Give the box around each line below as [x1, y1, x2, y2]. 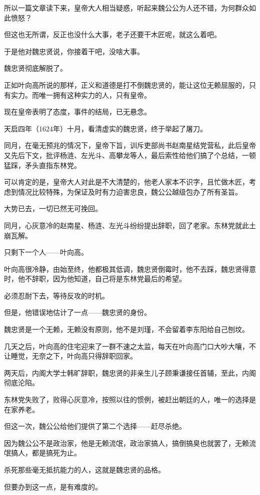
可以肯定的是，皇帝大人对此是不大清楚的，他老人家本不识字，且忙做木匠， [4, 177, 249, 187]
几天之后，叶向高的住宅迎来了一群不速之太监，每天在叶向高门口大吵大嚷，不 [4, 341, 256, 351]
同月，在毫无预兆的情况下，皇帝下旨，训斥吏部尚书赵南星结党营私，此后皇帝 [4, 140, 256, 150]
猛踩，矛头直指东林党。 [4, 159, 81, 170]
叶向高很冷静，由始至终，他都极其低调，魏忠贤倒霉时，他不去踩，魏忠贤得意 [4, 263, 256, 274]
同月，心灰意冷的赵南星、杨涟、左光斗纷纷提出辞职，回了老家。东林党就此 [4, 220, 249, 230]
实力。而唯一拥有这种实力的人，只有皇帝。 [10, 89, 151, 100]
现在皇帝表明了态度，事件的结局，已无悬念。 [4, 106, 151, 117]
